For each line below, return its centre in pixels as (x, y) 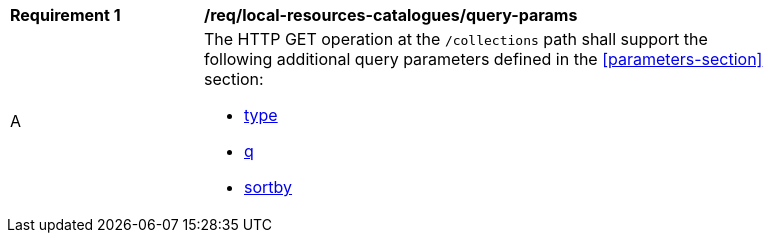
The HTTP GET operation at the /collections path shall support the (456, 39)
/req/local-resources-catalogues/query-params (391, 15)
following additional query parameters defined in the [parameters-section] (483, 59)
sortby (268, 187)
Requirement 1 (65, 15)
